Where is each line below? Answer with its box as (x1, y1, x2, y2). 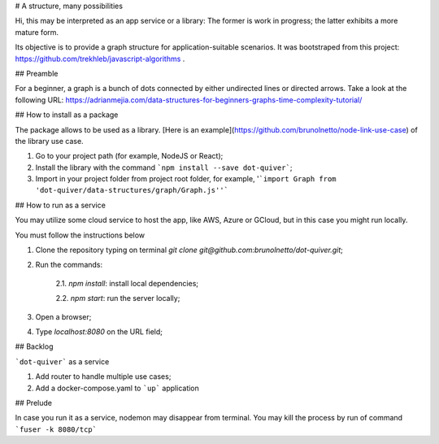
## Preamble (15, 68, 59, 78)
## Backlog (15, 342, 54, 351)
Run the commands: (35, 260, 103, 270)
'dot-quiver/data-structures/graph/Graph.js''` (35, 185, 229, 195)
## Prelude (15, 398, 53, 407)
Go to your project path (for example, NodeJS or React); (35, 151, 224, 161)
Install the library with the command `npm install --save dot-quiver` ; (35, 163, 293, 172)
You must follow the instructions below (15, 230, 146, 240)
